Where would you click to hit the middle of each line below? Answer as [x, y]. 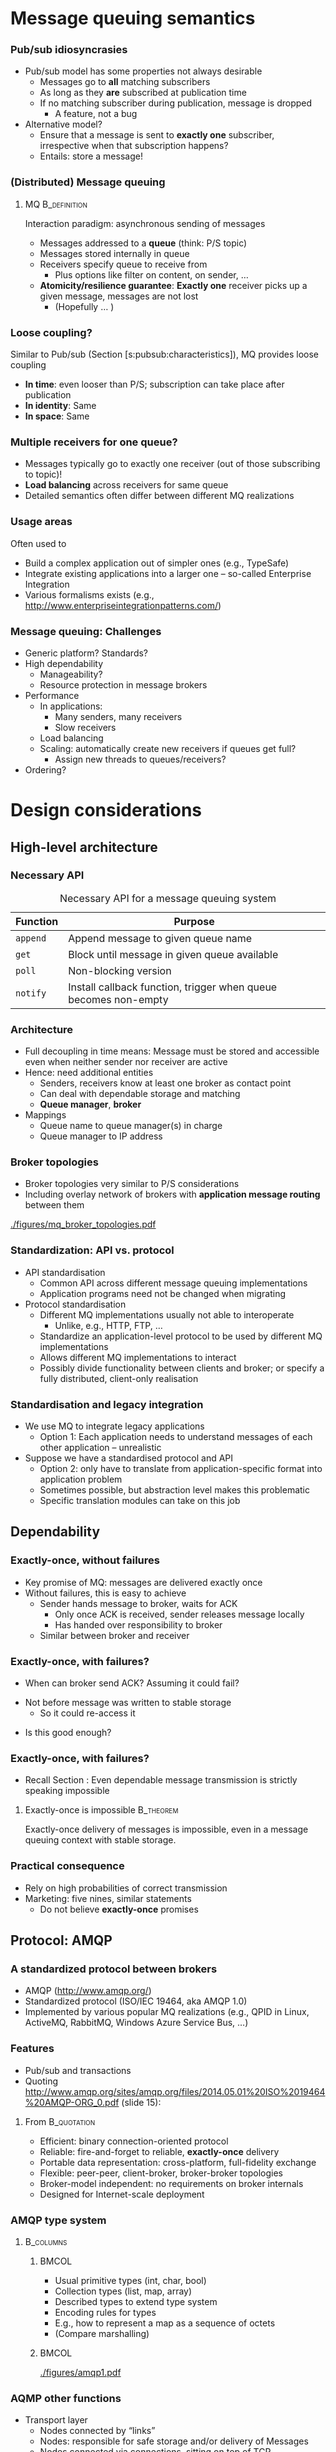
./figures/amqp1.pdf [80, 2372]
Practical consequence [67, 1866]
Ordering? [45, 769]
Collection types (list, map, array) [123, 2291]
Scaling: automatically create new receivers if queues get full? [168, 748]
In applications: [71, 706]
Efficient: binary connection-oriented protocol [134, 2141]
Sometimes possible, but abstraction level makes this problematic [174, 1490]
